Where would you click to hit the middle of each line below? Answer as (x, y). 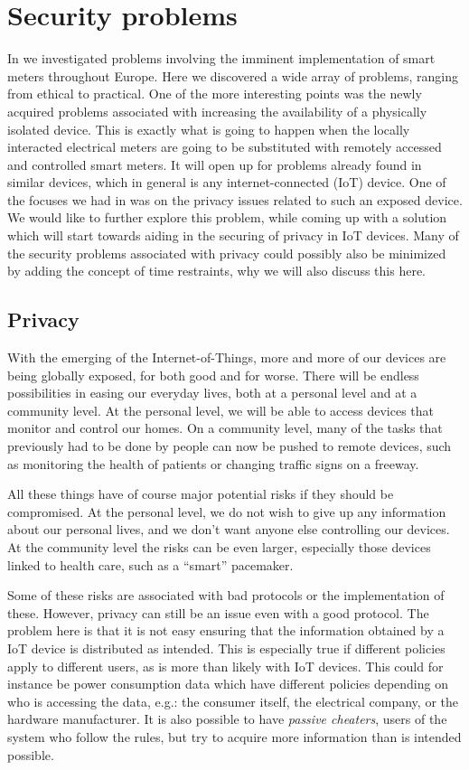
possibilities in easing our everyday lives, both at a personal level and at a (212, 393)
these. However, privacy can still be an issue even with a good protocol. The (218, 612)
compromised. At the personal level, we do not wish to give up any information (227, 511)
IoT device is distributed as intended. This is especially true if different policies (226, 648)
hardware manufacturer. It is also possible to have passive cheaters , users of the (227, 719)
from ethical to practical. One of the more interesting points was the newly (215, 94)
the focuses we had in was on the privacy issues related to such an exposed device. (235, 199)
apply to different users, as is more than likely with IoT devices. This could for (225, 666)
